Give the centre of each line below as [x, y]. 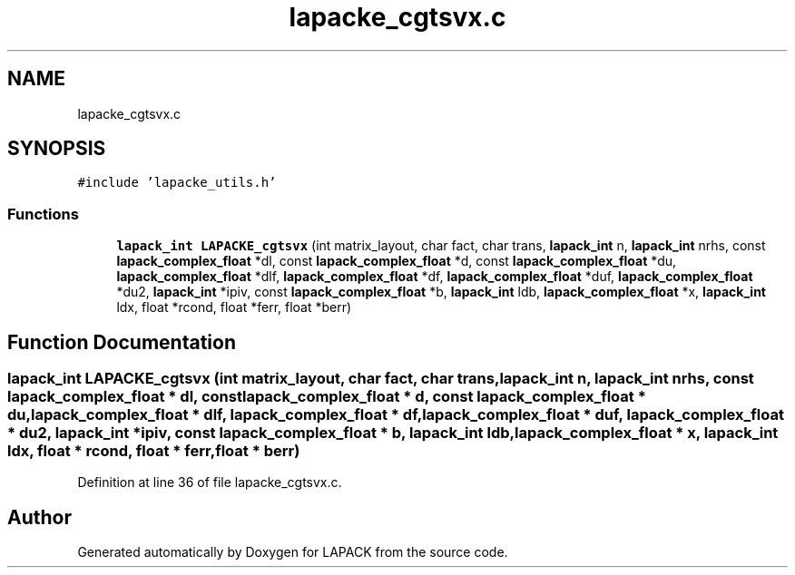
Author [39, 517]
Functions [43, 214]
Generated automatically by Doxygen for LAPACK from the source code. [293, 552]
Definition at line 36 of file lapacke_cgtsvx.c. [210, 482]
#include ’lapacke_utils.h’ [177, 183]
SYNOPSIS [57, 149]
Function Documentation [122, 342]
